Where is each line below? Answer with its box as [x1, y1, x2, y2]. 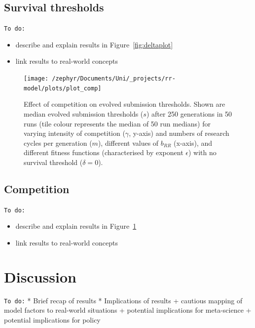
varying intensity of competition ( [24, 128, 125, 138]
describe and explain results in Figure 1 [15, 221, 137, 231]
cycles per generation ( [24, 137, 92, 148]
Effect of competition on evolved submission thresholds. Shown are [24, 99, 225, 109]
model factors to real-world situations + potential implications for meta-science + [4, 305, 252, 315]
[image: [24, 75, 49, 82]
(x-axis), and [174, 137, 212, 148]
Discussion [4, 266, 76, 287]
